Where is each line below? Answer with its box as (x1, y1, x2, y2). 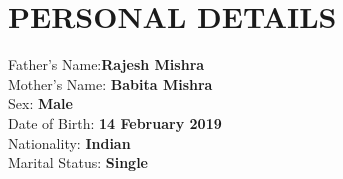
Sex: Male (8, 93, 73, 114)
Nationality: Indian (8, 132, 131, 153)
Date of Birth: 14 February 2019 (8, 112, 222, 133)
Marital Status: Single (8, 152, 149, 173)
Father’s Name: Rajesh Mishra (8, 54, 205, 75)
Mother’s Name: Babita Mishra (8, 73, 213, 94)
